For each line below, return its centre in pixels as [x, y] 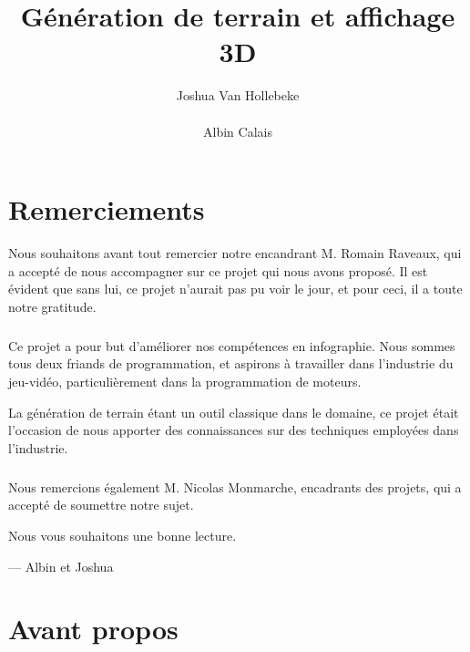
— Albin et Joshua [61, 566]
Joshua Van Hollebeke [238, 95]
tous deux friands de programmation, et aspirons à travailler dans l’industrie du [231, 363]
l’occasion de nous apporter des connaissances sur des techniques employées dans [234, 430]
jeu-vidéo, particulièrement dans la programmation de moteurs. [185, 381]
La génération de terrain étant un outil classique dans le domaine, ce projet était [234, 412]
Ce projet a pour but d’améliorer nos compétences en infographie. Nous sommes [232, 345]
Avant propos [93, 629]
